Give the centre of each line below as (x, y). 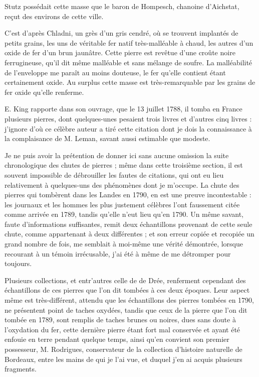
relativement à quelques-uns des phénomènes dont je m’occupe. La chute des (122, 184)
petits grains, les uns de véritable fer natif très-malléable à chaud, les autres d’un (129, 42)
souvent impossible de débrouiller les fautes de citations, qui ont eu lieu (114, 174)
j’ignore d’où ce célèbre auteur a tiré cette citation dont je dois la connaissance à (128, 128)
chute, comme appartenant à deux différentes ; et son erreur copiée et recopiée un (129, 234)
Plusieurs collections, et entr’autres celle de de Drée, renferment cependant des (125, 280)
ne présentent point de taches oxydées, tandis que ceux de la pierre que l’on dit (126, 309)
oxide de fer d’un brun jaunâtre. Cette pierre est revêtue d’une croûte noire (120, 52)
